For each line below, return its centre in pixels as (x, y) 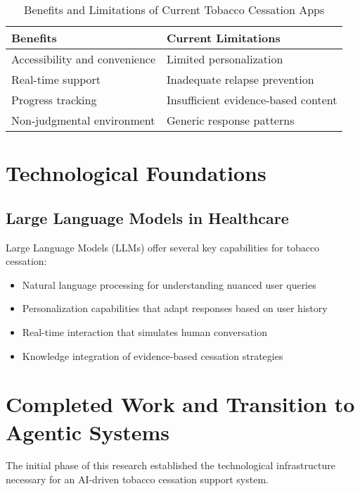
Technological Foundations (136, 173)
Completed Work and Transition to (180, 404)
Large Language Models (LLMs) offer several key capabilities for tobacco (163, 247)
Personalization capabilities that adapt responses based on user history (175, 308)
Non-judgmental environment (83, 120)
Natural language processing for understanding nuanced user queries (169, 284)
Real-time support (56, 79)
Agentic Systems (88, 431)
